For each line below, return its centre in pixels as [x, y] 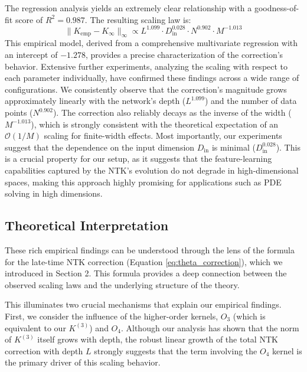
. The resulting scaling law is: [138, 19]
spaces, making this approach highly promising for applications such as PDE [143, 182]
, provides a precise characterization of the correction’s [184, 55]
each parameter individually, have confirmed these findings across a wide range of [152, 78]
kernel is [287, 350]
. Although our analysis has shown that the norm [210, 327]
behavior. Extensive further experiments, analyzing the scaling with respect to [146, 66]
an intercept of [31, 55]
